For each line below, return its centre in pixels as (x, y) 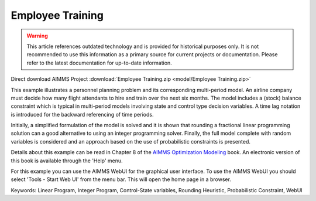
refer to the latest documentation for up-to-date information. (99, 63)
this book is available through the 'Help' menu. (67, 161)
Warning (37, 36)
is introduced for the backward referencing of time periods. (82, 114)
